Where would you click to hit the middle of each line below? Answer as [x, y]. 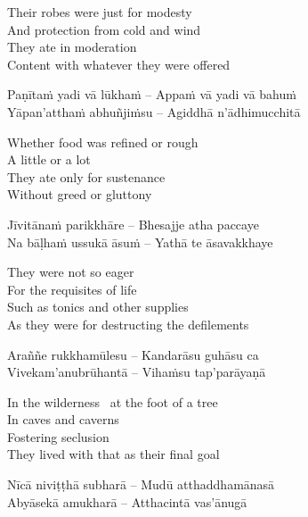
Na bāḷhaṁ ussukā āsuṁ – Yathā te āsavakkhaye [140, 242]
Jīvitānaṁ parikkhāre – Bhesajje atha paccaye [133, 224]
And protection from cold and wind [104, 29]
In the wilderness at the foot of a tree [113, 401]
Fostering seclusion [58, 436]
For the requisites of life [72, 289]
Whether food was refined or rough [103, 142]
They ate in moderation [72, 47]
